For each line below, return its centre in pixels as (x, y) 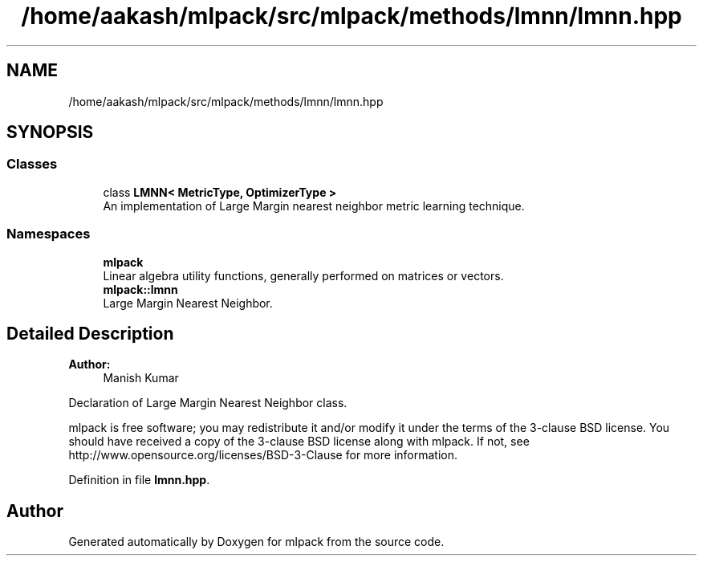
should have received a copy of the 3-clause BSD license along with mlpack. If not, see (299, 442)
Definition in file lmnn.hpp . (139, 480)
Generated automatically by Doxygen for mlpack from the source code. (256, 542)
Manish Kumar (141, 378)
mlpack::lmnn (140, 289)
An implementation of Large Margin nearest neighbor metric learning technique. (314, 206)
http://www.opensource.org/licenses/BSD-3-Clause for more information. (263, 455)
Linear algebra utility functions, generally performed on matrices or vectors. (303, 275)
